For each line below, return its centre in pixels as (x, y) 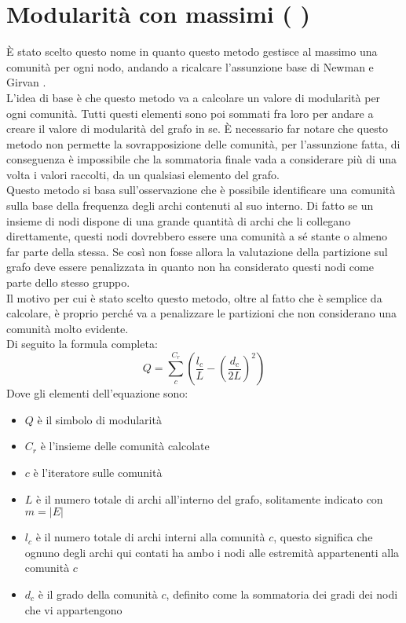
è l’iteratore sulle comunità (98, 472)
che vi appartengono (73, 609)
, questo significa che (323, 537)
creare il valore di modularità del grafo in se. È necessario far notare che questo (198, 128)
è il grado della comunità (98, 594)
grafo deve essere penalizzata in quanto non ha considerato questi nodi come (190, 267)
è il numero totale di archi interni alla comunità (150, 537)
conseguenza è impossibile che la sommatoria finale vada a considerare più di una (202, 159)
